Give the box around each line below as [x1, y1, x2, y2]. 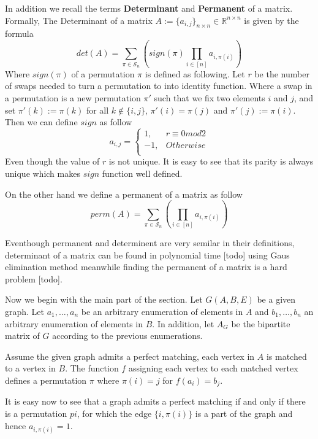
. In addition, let [152, 317, 214, 330]
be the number [254, 67, 309, 80]
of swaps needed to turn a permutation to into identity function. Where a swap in [5, 79, 312, 92]
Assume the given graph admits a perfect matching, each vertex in [5, 349, 255, 362]
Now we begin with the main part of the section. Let [5, 293, 203, 306]
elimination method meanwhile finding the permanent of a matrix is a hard [5, 260, 287, 273]
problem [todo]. [5, 272, 62, 285]
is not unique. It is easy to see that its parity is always [108, 155, 314, 168]
